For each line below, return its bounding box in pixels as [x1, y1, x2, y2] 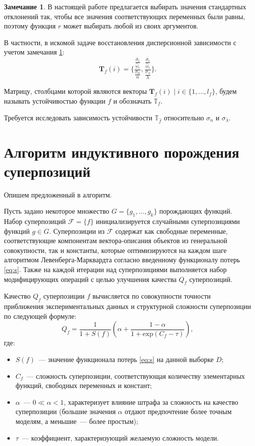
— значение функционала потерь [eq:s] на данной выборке [38, 354, 214, 364]
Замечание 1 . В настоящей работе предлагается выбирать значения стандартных [4, 1, 246, 11]
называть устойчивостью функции [4, 96, 106, 106]
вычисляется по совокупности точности [92, 291, 211, 301]
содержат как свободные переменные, [115, 225, 228, 236]
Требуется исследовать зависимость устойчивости [4, 112, 152, 122]
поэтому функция [4, 21, 56, 31]
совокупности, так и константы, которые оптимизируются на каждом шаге [4, 245, 227, 255]
